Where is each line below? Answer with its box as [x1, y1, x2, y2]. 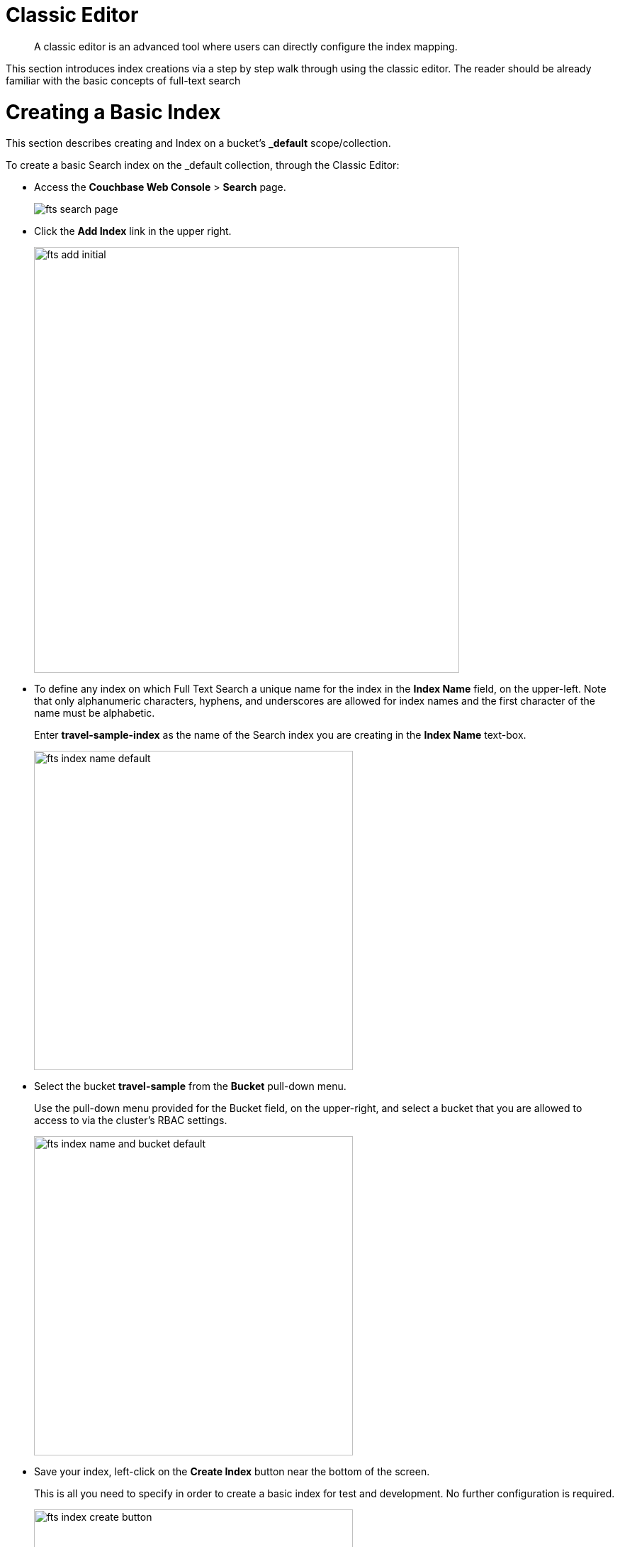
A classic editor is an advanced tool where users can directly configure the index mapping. [34, 40, 458, 53]
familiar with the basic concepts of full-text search [6, 74, 241, 87]
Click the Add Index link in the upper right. [34, 225, 232, 238]
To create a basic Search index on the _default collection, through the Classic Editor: [6, 159, 400, 172]
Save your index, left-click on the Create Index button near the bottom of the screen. [34, 1465, 430, 1478]
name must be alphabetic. [34, 707, 155, 720]
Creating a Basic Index [6, 99, 221, 124]
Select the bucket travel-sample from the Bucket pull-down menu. [34, 1080, 346, 1093]
